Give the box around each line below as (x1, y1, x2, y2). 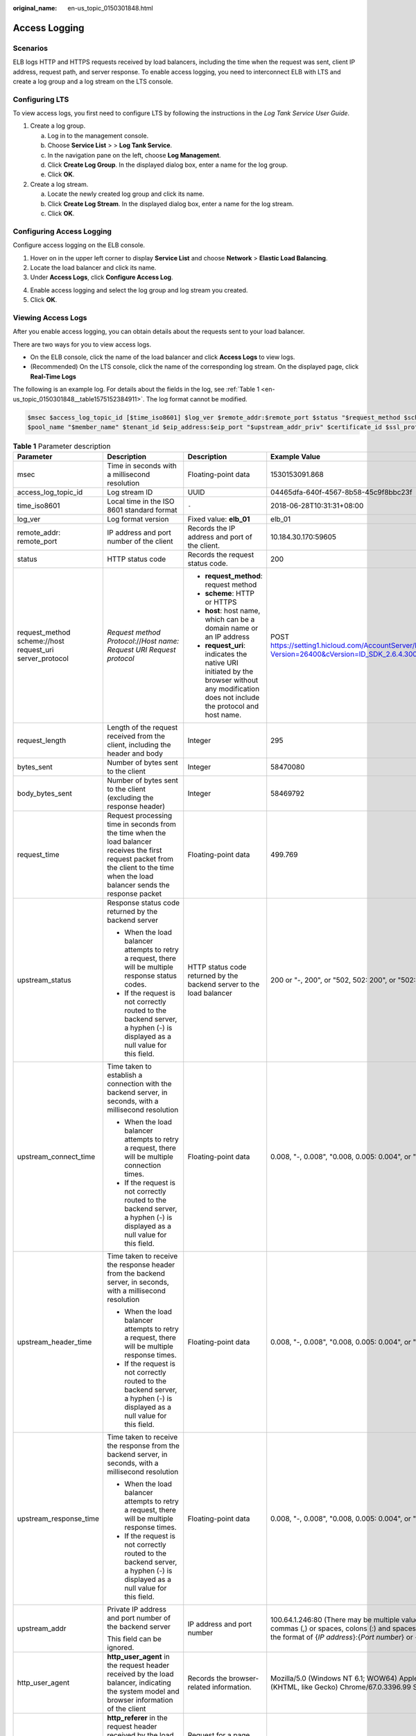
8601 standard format (107, 506, 177, 515)
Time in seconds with (107, 461, 177, 471)
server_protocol (17, 653, 69, 663)
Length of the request (107, 723, 178, 733)
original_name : (12, 4, 58, 12)
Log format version (107, 515, 169, 524)
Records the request (187, 550, 254, 560)
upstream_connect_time (17, 1152, 96, 1162)
